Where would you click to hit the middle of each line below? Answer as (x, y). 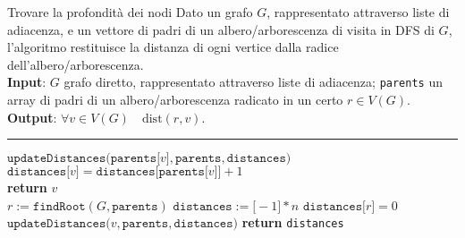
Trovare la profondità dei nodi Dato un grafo (130, 12)
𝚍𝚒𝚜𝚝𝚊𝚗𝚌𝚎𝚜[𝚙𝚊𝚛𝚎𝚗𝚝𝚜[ (152, 172)
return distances (293, 222)
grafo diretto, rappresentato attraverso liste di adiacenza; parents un (253, 82)
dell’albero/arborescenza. (76, 64)
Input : (27, 82)
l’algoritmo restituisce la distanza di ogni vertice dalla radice (173, 47)
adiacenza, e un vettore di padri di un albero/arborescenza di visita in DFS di (221, 29)
